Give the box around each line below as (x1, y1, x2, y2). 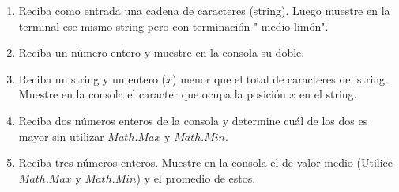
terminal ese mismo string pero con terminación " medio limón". (18, 17, 329, 34)
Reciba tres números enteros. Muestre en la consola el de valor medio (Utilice (18, 154, 393, 171)
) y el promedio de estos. (136, 169, 256, 186)
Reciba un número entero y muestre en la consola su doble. (18, 44, 305, 61)
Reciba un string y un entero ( (18, 70, 167, 87)
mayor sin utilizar (18, 127, 104, 144)
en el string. (299, 86, 357, 102)
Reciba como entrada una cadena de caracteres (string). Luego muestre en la (18, 2, 390, 18)
